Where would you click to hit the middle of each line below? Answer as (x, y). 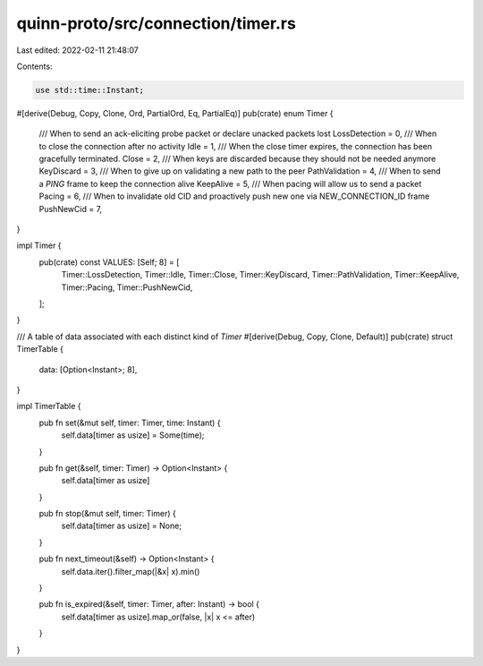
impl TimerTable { (49, 406)
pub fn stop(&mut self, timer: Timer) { (107, 514)
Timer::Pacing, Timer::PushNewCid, (127, 287)
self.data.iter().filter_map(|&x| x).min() (131, 571)
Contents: (34, 66)
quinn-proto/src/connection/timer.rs (157, 23)
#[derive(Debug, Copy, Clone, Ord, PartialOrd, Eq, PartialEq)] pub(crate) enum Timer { (175, 113)
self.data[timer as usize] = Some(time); (133, 435)
